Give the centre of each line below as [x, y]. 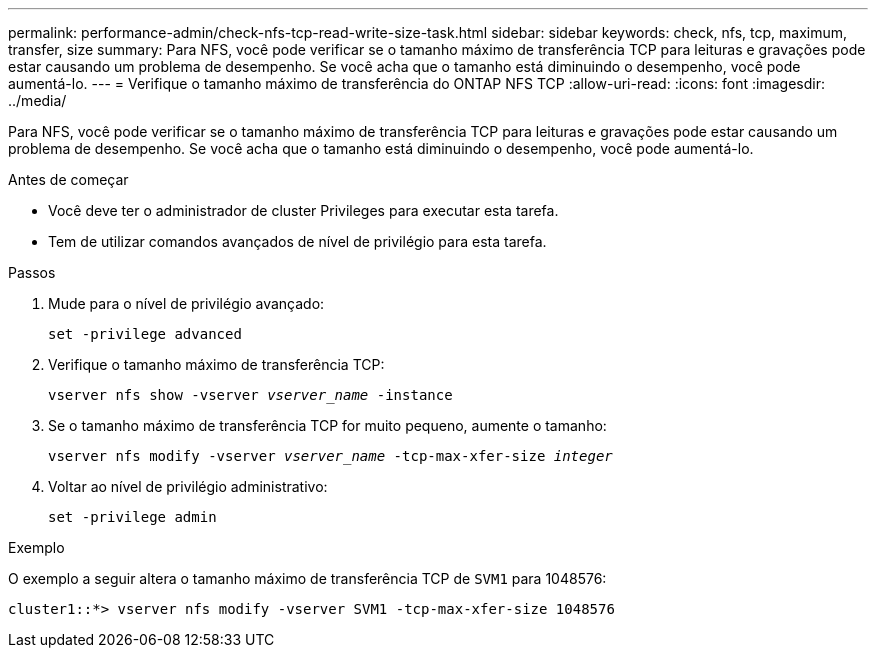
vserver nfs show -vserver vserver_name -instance [250, 395]
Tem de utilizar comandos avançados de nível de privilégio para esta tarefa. [297, 241]
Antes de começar [68, 179]
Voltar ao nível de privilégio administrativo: [188, 486]
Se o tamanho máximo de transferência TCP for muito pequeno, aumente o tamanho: [327, 425]
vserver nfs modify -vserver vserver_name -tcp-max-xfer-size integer [330, 456]
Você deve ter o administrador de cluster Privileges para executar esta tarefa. [303, 210]
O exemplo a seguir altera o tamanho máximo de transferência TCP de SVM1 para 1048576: [307, 578]
